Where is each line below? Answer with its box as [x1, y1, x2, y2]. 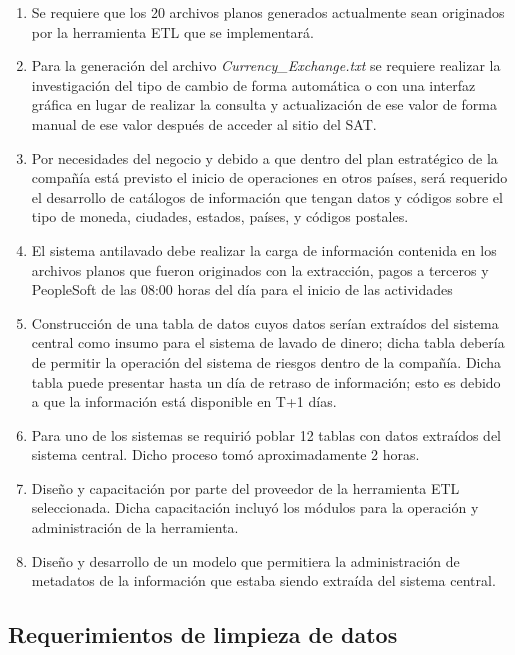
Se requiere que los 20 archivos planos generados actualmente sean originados [31, 2, 505, 22]
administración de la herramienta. [31, 517, 239, 538]
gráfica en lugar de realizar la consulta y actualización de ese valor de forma [31, 94, 497, 115]
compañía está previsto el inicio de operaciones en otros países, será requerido [31, 167, 508, 188]
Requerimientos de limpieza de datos [8, 619, 398, 650]
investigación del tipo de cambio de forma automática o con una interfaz [31, 74, 476, 95]
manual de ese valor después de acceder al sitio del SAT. [31, 113, 377, 134]
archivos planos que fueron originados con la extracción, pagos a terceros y [31, 259, 489, 280]
